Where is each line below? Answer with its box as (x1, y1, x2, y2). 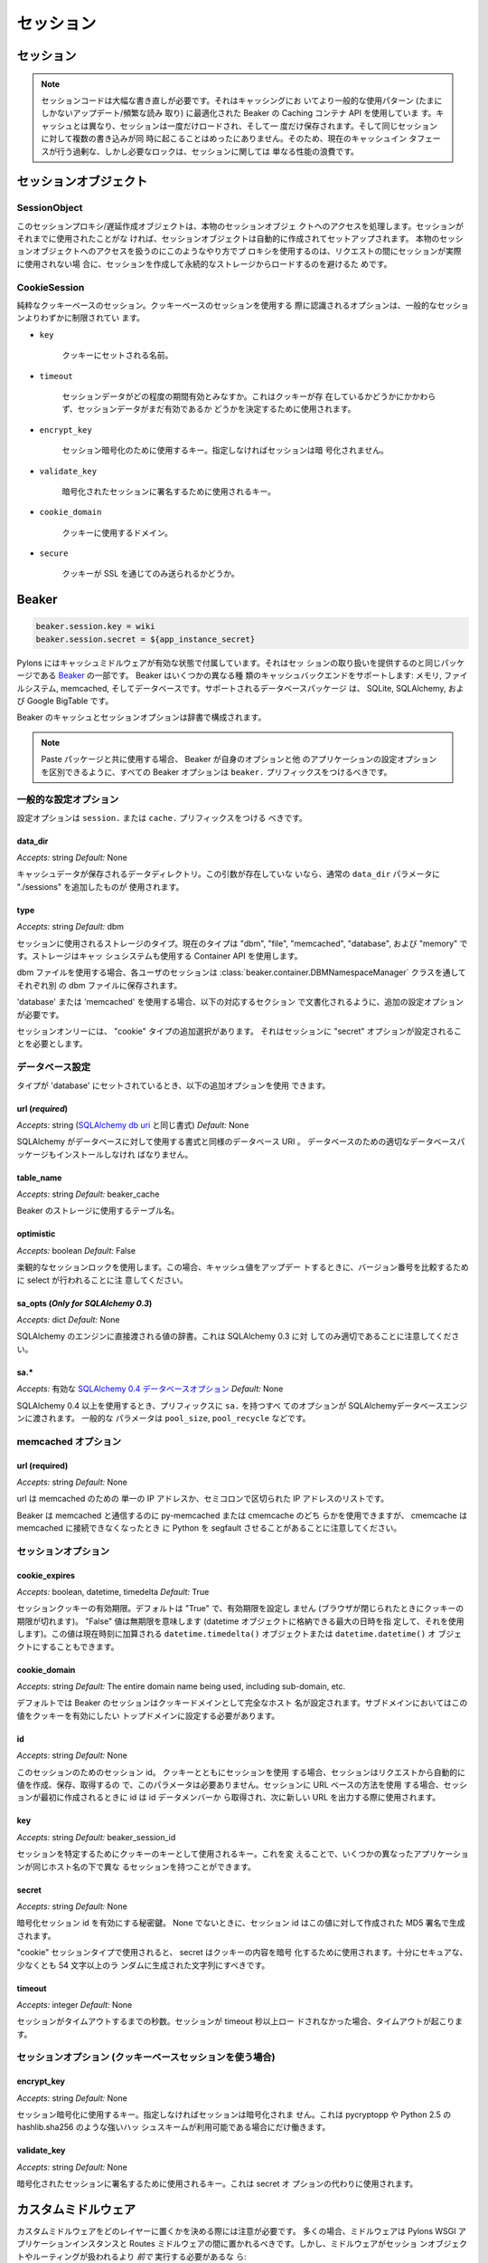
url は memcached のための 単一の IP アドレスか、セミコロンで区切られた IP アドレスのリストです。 (16, 1494, 389, 1504)
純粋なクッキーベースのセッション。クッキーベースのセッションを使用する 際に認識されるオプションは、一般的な (16, 300, 437, 310)
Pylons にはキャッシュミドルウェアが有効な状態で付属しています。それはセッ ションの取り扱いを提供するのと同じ (16, 657, 442, 668)
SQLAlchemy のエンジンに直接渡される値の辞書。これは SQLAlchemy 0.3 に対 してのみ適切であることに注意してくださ (16, 1331, 460, 1342)
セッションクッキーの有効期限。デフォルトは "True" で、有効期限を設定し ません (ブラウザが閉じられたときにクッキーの (16, 1603, 465, 1614)
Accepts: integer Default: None (16, 1999, 133, 2010)
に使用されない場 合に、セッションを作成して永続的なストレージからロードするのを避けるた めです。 (16, 258, 392, 269)
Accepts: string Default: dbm (16, 921, 125, 932)
